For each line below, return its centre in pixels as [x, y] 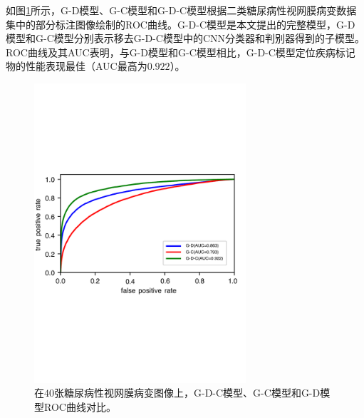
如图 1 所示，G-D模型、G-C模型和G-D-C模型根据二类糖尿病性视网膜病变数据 [181, 10]
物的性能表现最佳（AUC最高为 [77, 66]
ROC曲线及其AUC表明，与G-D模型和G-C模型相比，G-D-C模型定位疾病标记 [181, 52]
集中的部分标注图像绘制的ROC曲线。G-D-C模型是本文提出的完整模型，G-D [181, 24]
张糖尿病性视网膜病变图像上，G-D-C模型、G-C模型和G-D [187, 393]
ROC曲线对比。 [80, 406]
